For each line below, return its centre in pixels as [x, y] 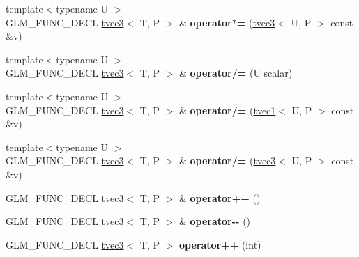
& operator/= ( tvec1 [227, 110]
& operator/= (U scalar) [236, 73]
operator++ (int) [220, 244]
